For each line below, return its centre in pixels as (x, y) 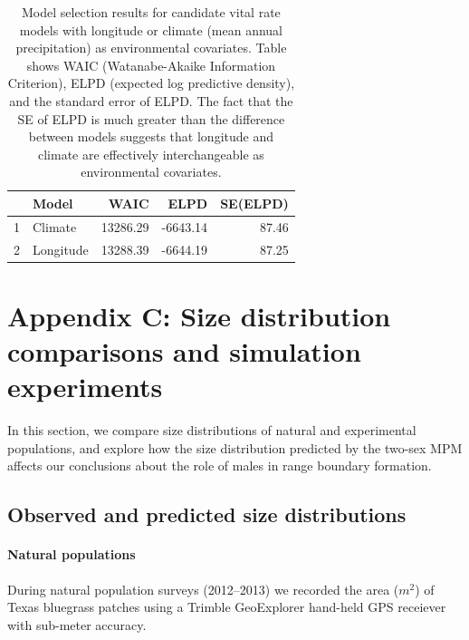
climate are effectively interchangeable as (151, 154)
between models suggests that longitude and (151, 136)
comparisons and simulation (184, 351)
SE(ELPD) (254, 203)
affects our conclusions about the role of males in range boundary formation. (220, 465)
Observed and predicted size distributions (207, 514)
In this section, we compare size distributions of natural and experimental (212, 430)
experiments (85, 387)
